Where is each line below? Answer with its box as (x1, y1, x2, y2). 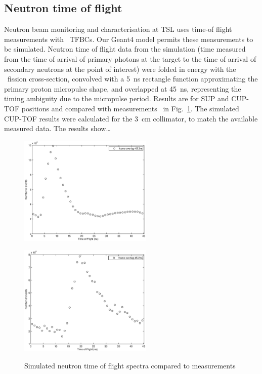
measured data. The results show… (4, 123, 111, 134)
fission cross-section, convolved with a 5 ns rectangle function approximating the (7, 73, 258, 84)
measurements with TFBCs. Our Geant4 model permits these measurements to (4, 33, 253, 44)
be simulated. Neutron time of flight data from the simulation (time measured (4, 44, 246, 54)
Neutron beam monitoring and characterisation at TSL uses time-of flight (4, 24, 232, 34)
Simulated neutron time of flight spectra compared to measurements (24, 360, 236, 370)
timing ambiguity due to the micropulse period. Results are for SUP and (4, 93, 229, 104)
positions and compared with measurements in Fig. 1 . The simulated (21, 103, 239, 113)
